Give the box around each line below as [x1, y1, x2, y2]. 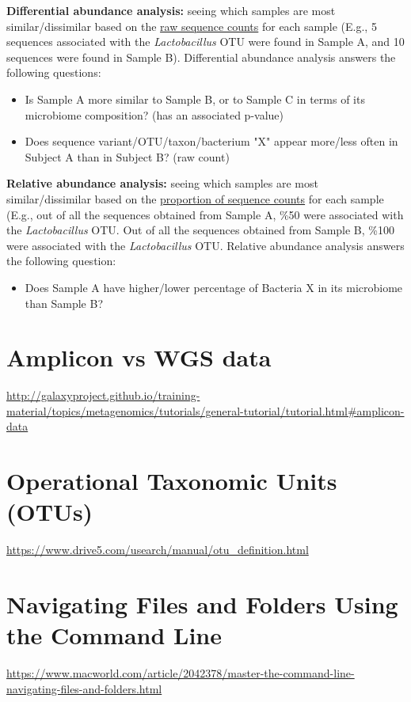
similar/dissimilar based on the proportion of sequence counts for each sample [6, 190, 384, 207]
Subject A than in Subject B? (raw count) [25, 148, 230, 165]
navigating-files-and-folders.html [6, 680, 162, 696]
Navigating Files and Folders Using [6, 588, 398, 620]
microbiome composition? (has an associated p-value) [25, 106, 284, 123]
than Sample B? [25, 294, 103, 311]
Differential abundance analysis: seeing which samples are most [6, 2, 336, 18]
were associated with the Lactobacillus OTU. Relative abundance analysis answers [6, 237, 405, 253]
